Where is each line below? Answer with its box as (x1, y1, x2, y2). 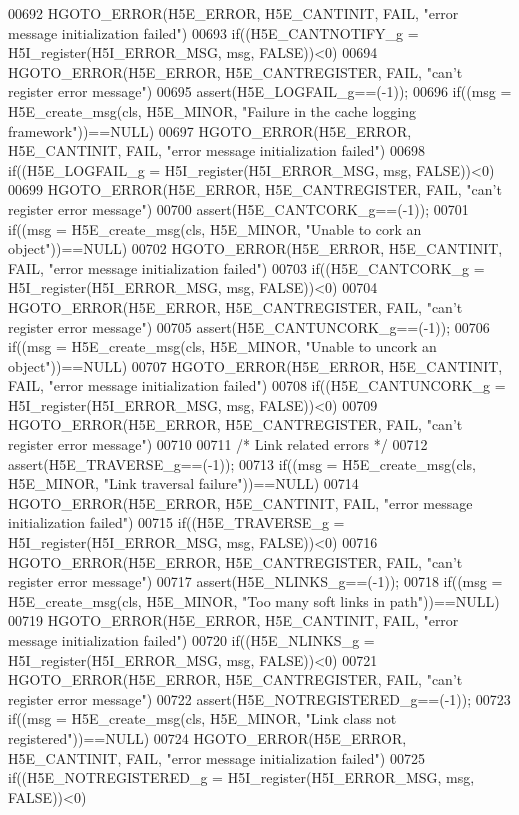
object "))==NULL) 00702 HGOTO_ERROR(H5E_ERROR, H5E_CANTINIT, (8, 238, 503, 259)
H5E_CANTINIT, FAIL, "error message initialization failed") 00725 (8, 747, 425, 768)
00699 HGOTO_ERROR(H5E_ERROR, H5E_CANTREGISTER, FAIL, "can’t (8, 179, 502, 200)
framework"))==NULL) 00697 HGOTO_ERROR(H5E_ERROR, (8, 120, 412, 141)
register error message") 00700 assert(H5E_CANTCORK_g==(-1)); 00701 (8, 198, 469, 219)
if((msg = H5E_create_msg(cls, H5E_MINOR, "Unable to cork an (8, 218, 422, 239)
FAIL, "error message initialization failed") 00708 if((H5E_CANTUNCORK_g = (8, 375, 506, 396)
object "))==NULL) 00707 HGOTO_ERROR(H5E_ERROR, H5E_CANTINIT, (8, 355, 503, 376)
